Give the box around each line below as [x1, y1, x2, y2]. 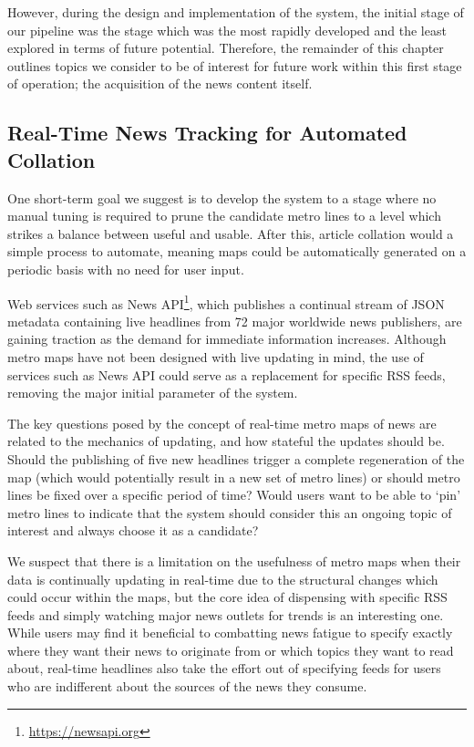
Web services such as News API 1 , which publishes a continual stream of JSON [7, 291, 445, 313]
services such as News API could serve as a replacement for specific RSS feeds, [7, 365, 446, 384]
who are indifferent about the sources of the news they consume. [7, 677, 367, 696]
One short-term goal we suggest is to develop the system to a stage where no [7, 188, 437, 207]
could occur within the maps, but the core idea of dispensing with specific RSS [7, 587, 448, 607]
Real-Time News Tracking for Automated [7, 119, 407, 147]
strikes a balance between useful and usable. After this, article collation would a [7, 223, 454, 243]
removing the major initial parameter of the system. [7, 383, 298, 402]
